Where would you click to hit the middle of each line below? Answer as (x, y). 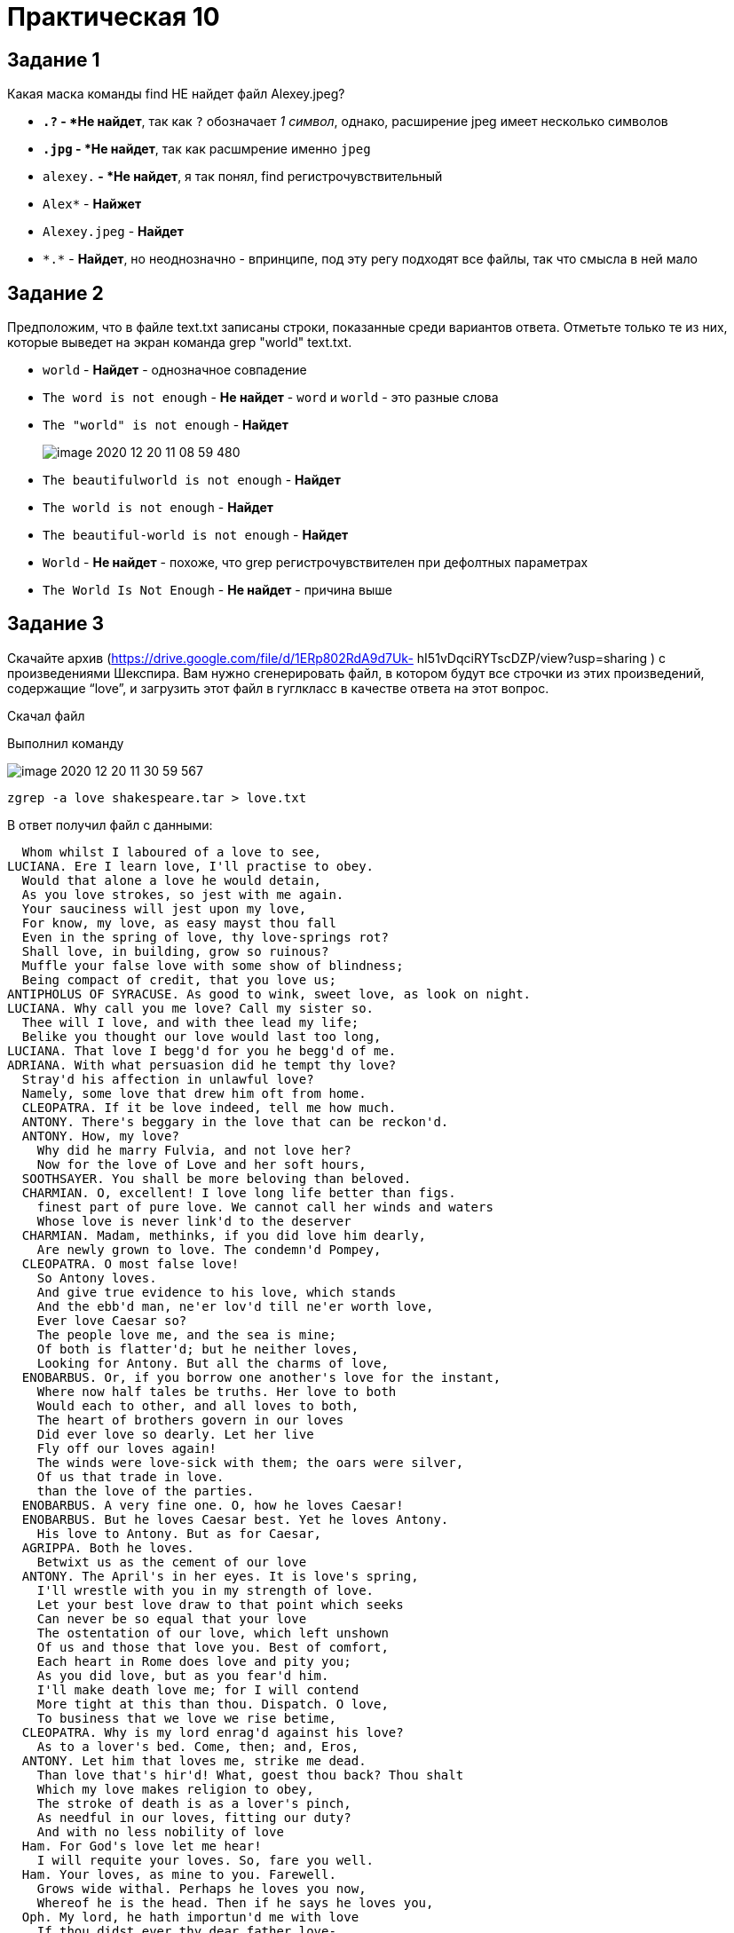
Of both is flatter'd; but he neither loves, (198, 1349)
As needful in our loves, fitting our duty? (194, 1817)
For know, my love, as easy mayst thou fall (179, 923)
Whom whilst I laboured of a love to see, (172, 852)
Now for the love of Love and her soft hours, (201, 1164)
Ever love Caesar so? (112, 1320)
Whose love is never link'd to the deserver (194, 1221)
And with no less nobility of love (160, 1831)
